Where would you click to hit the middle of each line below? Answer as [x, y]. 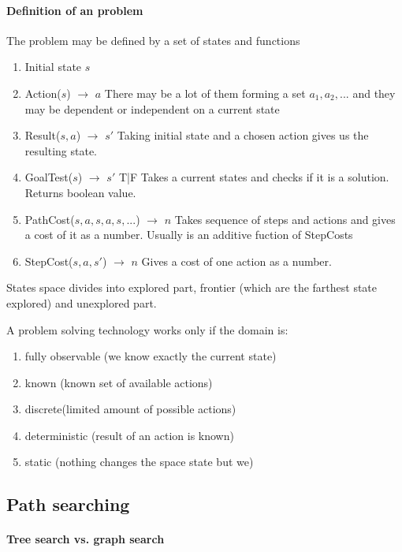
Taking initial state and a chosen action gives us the [243, 135]
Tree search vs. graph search [86, 539]
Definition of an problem [75, 10]
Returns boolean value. [80, 192]
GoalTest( [49, 177]
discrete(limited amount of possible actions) [130, 409]
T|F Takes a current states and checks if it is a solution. [254, 177]
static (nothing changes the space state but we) [139, 462]
